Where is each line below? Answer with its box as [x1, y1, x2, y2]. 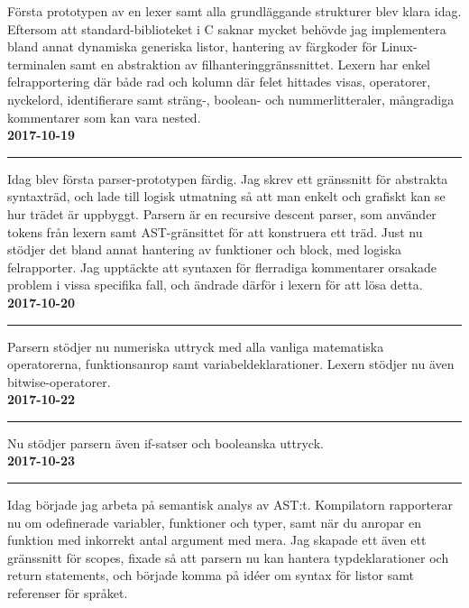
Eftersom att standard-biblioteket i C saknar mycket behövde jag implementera [7, 19, 446, 38]
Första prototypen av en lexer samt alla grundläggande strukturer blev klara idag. [7, 2, 462, 20]
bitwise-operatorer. [7, 372, 111, 391]
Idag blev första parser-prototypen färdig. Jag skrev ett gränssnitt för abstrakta [7, 169, 448, 188]
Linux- [381, 37, 418, 56]
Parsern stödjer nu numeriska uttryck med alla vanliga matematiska [7, 336, 384, 355]
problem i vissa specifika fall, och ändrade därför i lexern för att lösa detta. [7, 275, 423, 294]
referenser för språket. [7, 584, 128, 603]
